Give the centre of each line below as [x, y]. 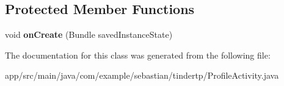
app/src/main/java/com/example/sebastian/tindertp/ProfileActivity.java [142, 75]
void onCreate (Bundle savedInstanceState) [89, 34]
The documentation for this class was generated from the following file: [138, 55]
